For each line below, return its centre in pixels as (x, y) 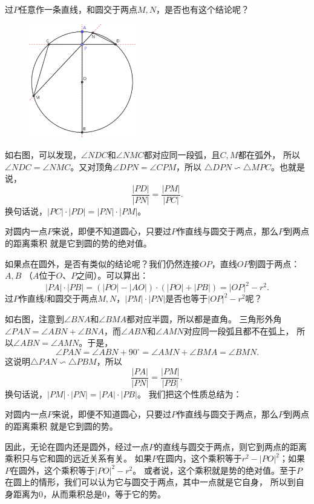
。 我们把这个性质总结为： (189, 393)
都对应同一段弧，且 (182, 154)
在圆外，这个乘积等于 (53, 470)
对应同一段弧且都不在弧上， (239, 330)
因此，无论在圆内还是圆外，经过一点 (77, 446)
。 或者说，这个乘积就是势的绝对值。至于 (214, 470)
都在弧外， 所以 (269, 154)
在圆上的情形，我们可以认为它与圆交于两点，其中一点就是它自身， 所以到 (150, 482)
